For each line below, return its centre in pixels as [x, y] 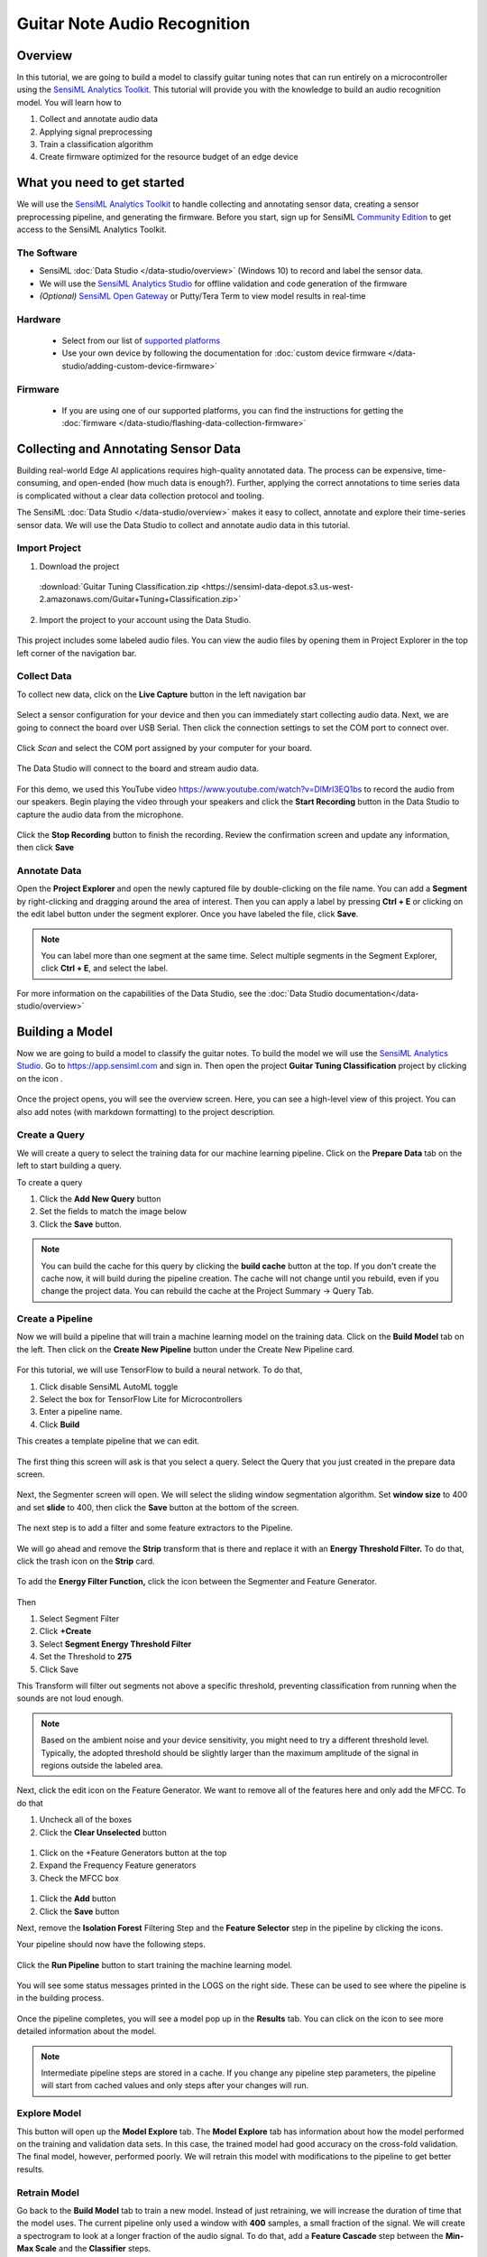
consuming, [38, 483]
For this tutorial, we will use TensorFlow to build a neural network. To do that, [160, 1370]
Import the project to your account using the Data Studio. [145, 619]
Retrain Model [48, 2192]
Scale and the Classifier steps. [93, 2249]
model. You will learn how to [69, 102]
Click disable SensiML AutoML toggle [109, 1387]
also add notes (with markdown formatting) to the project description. [146, 1111]
